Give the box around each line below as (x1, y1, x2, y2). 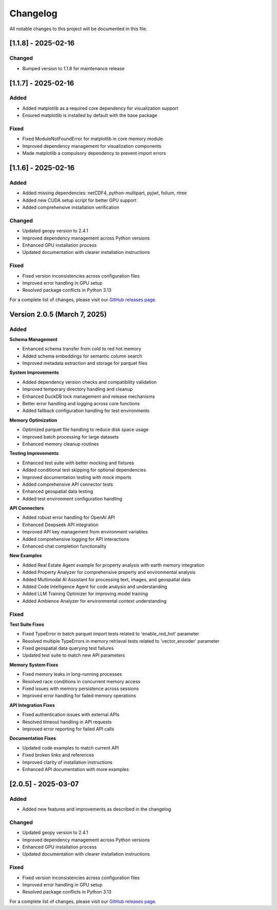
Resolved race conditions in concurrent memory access (22, 678, 141, 684)
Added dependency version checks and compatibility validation (22, 379, 157, 385)
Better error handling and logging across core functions (22, 401, 140, 407)
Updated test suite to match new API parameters (22, 652, 125, 659)
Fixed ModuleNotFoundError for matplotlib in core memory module (22, 136, 164, 142)
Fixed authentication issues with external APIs (22, 711, 120, 718)
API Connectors (9, 505, 44, 511)
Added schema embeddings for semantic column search (22, 353, 142, 359)
